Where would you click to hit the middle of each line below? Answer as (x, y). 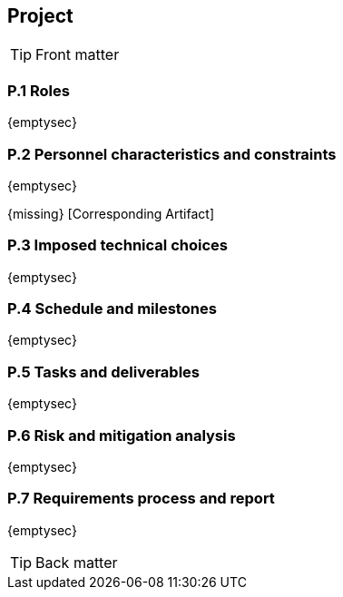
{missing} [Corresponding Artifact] (111, 213)
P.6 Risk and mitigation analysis (122, 435)
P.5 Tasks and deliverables (104, 372)
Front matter (78, 55)
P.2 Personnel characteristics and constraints (172, 154)
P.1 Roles (39, 90)
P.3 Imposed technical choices (118, 245)
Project (40, 16)
